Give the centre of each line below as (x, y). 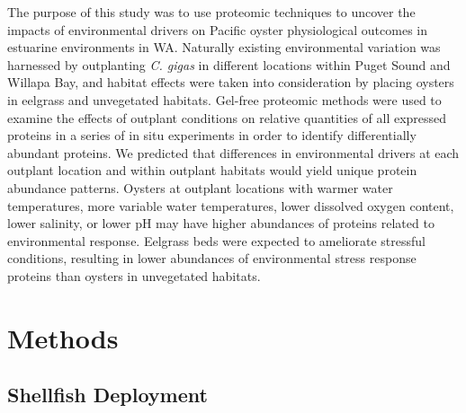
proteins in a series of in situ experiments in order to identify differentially (212, 135)
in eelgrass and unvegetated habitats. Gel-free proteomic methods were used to (224, 99)
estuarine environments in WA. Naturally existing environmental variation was (224, 47)
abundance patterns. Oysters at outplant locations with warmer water (200, 187)
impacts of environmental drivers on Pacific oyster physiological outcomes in (217, 29)
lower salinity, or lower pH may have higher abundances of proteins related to (221, 223)
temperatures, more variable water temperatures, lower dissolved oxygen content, (231, 205)
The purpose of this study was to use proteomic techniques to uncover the (211, 12)
